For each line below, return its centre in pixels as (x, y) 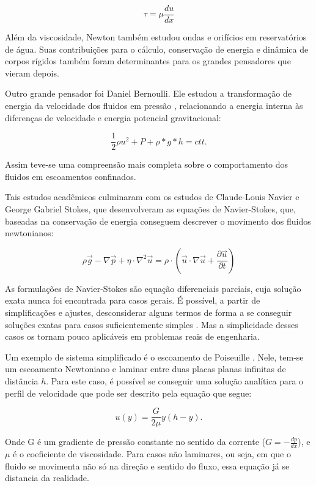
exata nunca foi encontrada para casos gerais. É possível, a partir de (133, 300)
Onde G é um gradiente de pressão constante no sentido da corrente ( (135, 442)
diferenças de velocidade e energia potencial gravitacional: (113, 117)
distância (22, 381)
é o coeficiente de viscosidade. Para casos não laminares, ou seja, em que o (152, 454)
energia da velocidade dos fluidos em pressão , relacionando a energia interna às (154, 106)
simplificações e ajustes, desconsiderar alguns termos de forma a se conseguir (149, 312)
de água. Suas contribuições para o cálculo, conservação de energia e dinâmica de (157, 49)
